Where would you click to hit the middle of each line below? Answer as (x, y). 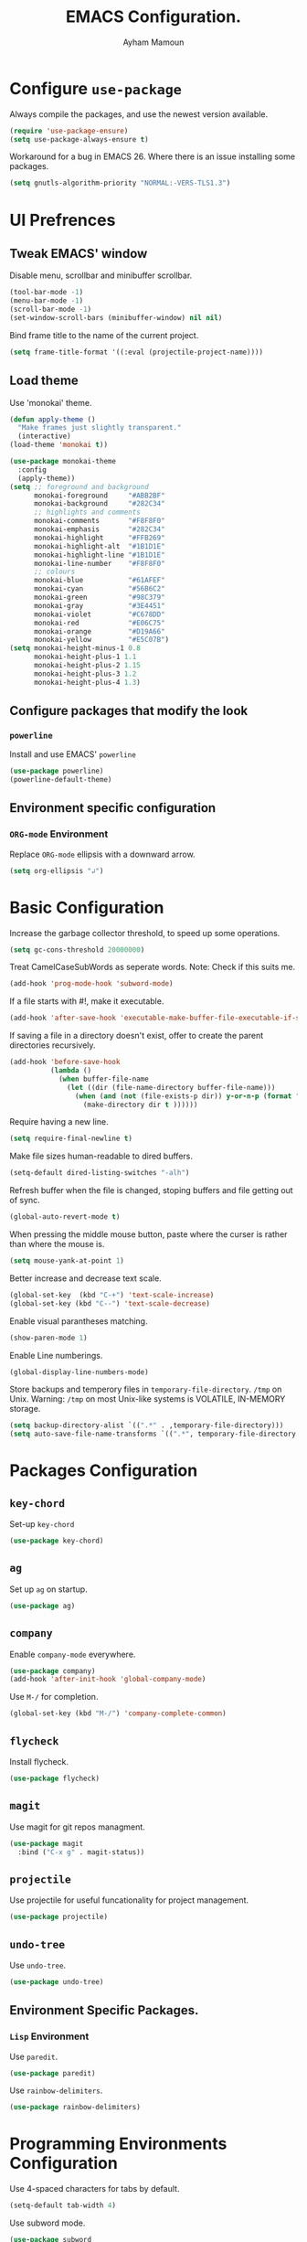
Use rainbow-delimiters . (56, 2090)
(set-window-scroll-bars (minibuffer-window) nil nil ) (116, 317)
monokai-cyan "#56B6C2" (100, 589)
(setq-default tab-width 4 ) (63, 2205)
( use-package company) (53, 1671)
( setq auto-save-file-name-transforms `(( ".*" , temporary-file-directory (153, 1434)
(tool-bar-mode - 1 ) (47, 293)
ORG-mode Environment (59, 834)
